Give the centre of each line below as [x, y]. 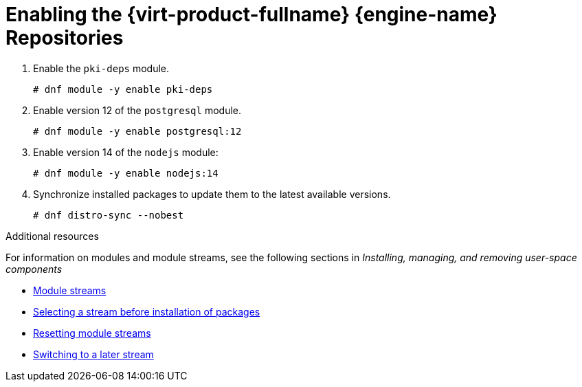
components [34, 269]
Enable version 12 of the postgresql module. [137, 110]
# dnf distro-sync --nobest [109, 215]
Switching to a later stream [93, 354]
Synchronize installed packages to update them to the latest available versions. [212, 194]
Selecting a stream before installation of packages [147, 311]
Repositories [65, 38]
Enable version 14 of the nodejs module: [126, 152]
